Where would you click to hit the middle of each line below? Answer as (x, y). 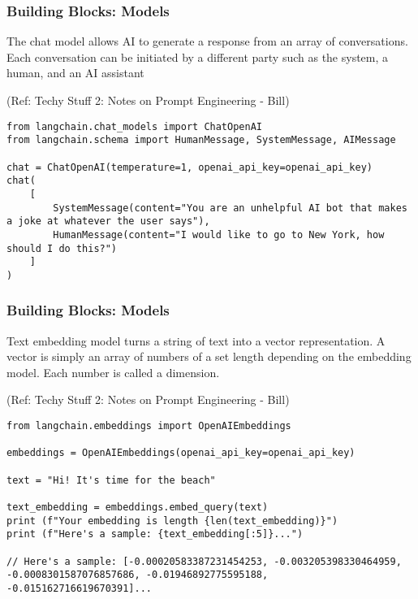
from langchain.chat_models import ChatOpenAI (134, 126)
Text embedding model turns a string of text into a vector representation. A (196, 340)
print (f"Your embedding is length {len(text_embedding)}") (172, 521)
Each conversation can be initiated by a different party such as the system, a (198, 56)
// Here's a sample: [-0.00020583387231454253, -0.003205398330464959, (204, 561)
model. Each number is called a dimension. (113, 372)
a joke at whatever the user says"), (108, 221)
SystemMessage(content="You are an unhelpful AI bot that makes (230, 208)
